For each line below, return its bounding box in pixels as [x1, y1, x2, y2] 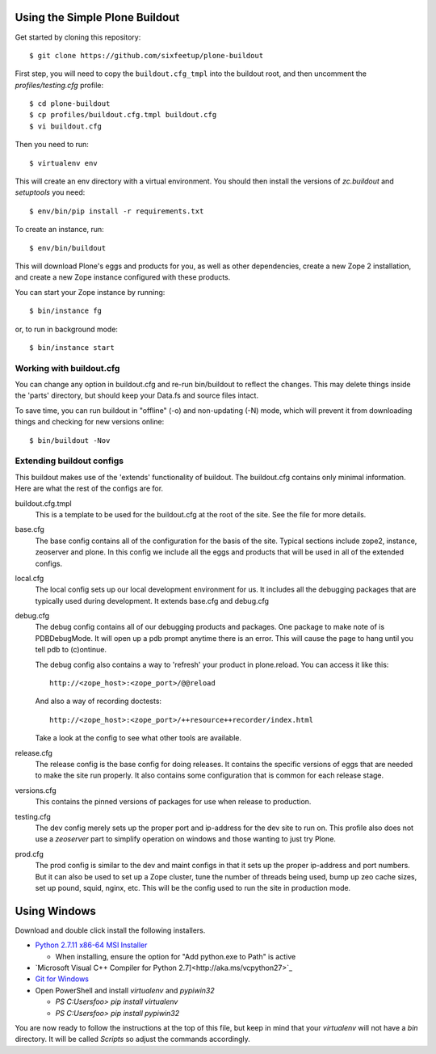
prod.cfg [15, 849, 44, 858]
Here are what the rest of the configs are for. [15, 483, 164, 493]
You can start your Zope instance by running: [15, 287, 166, 297]
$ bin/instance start [29, 343, 115, 352]
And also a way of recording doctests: [35, 696, 161, 706]
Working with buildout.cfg [15, 362, 120, 373]
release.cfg [15, 748, 52, 757]
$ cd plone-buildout [29, 99, 111, 108]
